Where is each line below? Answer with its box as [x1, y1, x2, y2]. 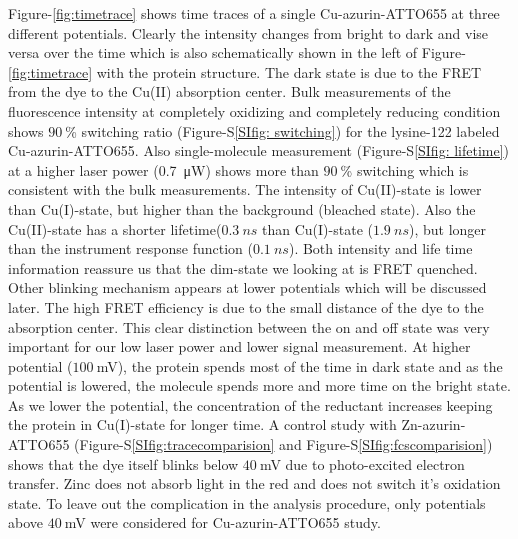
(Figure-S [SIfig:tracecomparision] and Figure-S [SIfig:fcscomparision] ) [74, 434, 493, 455]
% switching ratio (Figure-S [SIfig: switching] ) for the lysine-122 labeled [65, 120, 500, 141]
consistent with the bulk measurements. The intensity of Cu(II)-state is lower [8, 179, 482, 200]
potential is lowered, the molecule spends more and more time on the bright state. [8, 375, 511, 396]
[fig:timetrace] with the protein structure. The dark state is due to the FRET [8, 61, 482, 82]
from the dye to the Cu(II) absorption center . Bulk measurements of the [8, 81, 451, 102]
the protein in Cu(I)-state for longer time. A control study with [8, 414, 397, 435]
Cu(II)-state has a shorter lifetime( [8, 218, 222, 239]
